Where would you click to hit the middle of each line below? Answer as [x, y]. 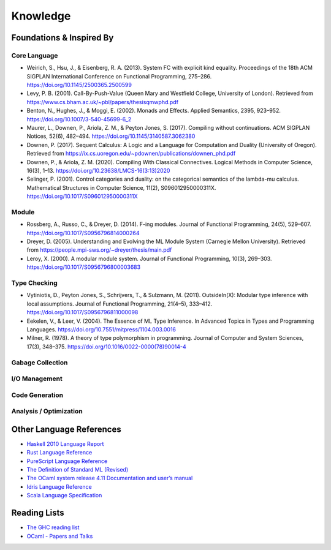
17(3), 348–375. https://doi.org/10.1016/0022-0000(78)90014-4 [106, 347]
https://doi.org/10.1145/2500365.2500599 [79, 85]
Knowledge [41, 16]
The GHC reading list [53, 527]
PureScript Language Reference [67, 461]
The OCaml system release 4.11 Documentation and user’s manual [110, 478]
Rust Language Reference [59, 453]
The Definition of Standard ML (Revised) [78, 470]
